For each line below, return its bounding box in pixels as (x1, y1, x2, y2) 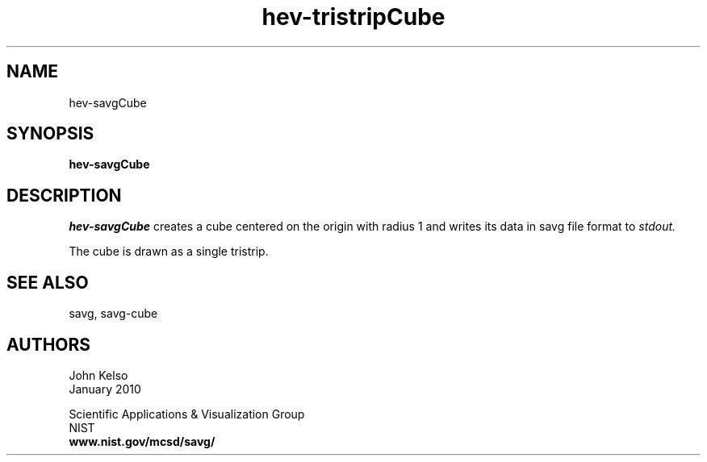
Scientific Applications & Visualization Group (69, 406, 305, 421)
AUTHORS (6, 334, 91, 355)
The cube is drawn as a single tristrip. (69, 244, 269, 259)
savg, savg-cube (69, 306, 158, 321)
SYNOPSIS (6, 123, 94, 144)
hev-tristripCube (261, 3, 446, 31)
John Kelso (69, 368, 128, 382)
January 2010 (69, 381, 141, 396)
